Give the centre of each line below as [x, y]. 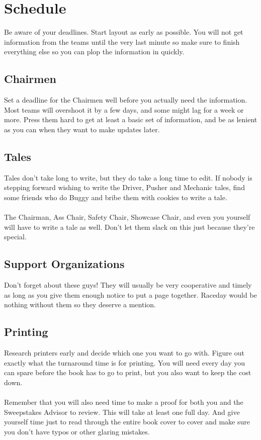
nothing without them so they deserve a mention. [80, 304]
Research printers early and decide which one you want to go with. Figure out [124, 353]
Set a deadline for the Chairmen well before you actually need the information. [126, 100]
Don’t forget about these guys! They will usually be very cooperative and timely [128, 285]
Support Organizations [64, 264]
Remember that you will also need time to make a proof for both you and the [124, 402]
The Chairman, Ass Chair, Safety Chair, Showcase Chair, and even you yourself [127, 217]
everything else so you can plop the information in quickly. [94, 52]
